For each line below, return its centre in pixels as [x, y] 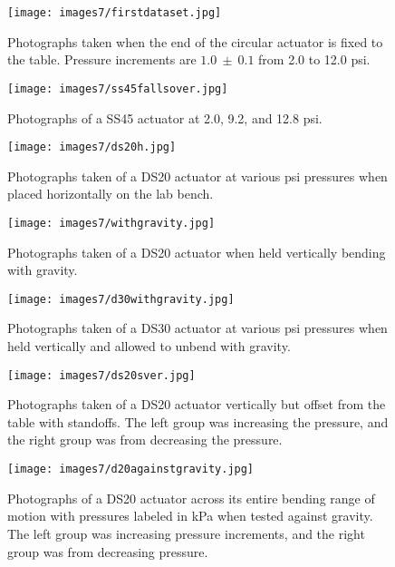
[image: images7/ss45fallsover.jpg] [118, 88]
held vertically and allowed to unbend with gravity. [149, 346]
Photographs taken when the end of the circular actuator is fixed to [195, 41]
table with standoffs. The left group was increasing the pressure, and [198, 421]
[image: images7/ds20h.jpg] [92, 147]
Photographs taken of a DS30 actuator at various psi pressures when [197, 328]
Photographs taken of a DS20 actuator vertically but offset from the [197, 404]
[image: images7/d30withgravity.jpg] [121, 299]
